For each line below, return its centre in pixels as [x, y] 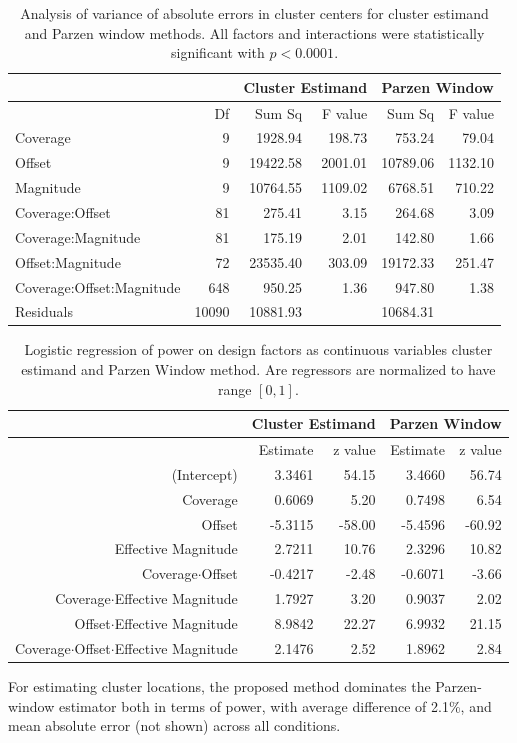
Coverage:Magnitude [78, 236]
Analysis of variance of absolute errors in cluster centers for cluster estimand [254, 13]
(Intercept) [204, 473]
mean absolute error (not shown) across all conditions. [174, 725]
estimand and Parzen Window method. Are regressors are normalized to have [258, 369]
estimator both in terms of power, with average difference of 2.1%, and [275, 705]
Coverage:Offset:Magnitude [98, 286]
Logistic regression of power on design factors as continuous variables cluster [258, 349]
